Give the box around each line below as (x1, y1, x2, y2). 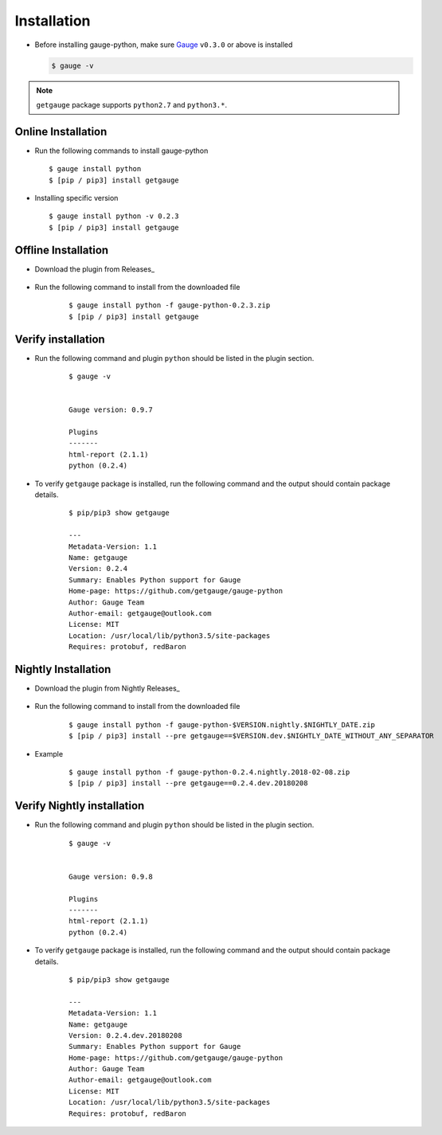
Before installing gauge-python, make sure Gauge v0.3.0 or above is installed (34, 40, 293, 49)
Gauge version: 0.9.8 (68, 872, 153, 881)
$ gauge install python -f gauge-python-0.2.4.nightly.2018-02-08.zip (68, 767, 350, 777)
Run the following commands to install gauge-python (34, 146, 209, 155)
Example (34, 749, 64, 758)
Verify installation (14, 332, 105, 346)
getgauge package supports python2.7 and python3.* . (36, 100, 227, 109)
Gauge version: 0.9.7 (68, 405, 153, 414)
